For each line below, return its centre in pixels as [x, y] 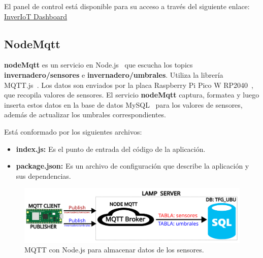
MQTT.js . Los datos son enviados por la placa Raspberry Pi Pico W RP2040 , [129, 85]
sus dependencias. [43, 175]
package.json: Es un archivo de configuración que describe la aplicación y [133, 166]
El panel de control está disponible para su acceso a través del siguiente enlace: [127, 6]
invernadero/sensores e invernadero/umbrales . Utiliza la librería [114, 74]
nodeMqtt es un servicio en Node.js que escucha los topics [98, 65]
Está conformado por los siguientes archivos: [73, 131]
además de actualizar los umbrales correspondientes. [85, 115]
